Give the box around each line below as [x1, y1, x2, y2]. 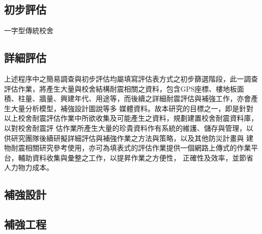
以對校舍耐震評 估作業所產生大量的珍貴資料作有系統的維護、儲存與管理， [4, 122, 246, 133]
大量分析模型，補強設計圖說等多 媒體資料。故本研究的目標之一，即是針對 [11, 103, 253, 113]
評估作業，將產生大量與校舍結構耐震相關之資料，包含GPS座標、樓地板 [4, 83, 237, 94]
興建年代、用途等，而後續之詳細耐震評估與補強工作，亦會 [60, 93, 251, 104]
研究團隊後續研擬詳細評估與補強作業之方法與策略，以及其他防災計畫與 [11, 132, 244, 143]
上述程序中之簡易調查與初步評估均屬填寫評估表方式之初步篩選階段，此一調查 [4, 73, 258, 84]
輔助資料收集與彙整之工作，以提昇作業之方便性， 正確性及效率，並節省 [18, 152, 253, 163]
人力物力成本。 [4, 162, 53, 173]
